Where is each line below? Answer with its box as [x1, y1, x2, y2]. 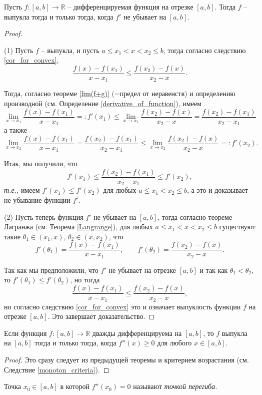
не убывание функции [4, 195, 70, 205]
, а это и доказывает [186, 185, 248, 195]
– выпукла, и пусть [41, 45, 99, 55]
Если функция [4, 327, 47, 338]
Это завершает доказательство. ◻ [52, 311, 154, 321]
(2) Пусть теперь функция [4, 211, 83, 222]
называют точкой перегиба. [133, 381, 217, 391]
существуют [219, 221, 255, 232]
